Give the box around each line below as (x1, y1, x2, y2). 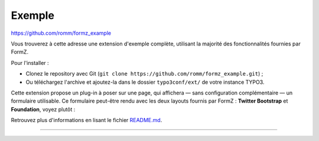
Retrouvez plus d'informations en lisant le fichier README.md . (11, 117, 162, 124)
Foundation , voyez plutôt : (11, 106, 76, 113)
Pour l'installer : (11, 59, 50, 66)
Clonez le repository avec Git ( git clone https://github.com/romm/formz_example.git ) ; (25, 70, 263, 77)
